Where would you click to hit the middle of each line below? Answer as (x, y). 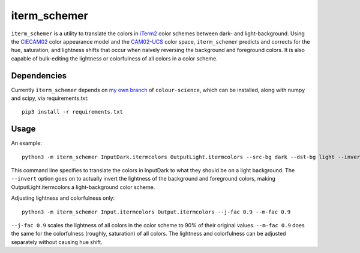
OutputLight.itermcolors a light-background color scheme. (83, 187)
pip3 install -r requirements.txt (72, 112)
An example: (26, 143)
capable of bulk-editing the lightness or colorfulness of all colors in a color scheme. (115, 58)
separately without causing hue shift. (57, 242)
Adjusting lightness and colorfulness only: (63, 198)
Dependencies (39, 76)
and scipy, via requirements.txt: (50, 98)
